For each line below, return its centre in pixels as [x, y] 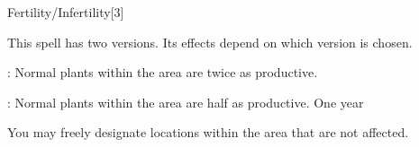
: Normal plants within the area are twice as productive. [163, 72]
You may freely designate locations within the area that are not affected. [208, 132]
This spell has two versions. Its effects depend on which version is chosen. [210, 42]
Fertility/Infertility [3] [66, 12]
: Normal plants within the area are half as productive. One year [186, 102]
